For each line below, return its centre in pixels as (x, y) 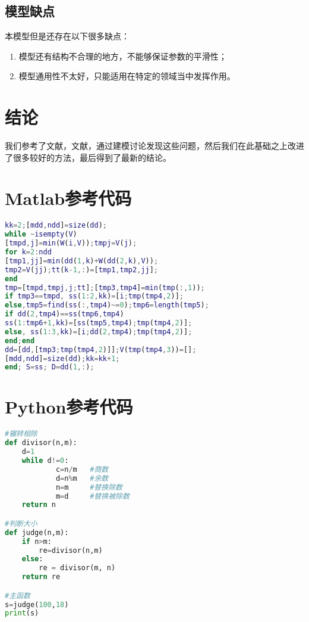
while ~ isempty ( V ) (41, 234)
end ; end (20, 340)
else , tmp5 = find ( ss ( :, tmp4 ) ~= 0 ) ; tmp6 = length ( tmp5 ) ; (107, 305)
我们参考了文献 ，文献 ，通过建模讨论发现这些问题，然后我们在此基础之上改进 (154, 146)
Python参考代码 (69, 407)
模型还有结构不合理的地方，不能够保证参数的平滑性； (123, 56)
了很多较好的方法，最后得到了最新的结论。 (88, 157)
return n (39, 505)
